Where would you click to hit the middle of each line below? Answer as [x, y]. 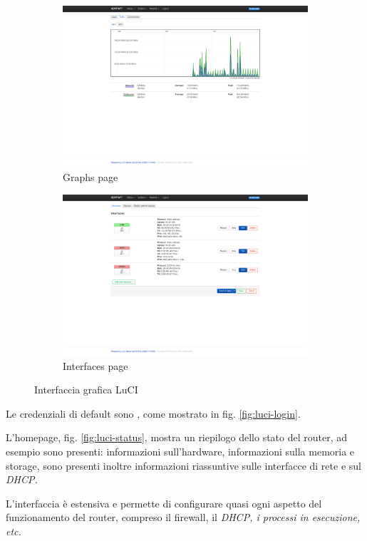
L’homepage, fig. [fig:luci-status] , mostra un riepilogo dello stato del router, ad [177, 437]
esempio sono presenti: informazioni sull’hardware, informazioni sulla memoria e [180, 451]
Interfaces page [95, 365]
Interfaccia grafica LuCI [86, 390]
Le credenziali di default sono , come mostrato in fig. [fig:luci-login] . [153, 413]
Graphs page [91, 177]
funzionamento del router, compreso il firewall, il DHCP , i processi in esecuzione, [183, 517]
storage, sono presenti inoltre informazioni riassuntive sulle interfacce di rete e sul [183, 465]
